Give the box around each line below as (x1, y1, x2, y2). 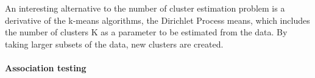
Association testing (5, 61, 87, 74)
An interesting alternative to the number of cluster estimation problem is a (5, 2, 285, 14)
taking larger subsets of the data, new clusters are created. (5, 37, 224, 50)
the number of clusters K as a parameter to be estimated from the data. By (5, 26, 288, 38)
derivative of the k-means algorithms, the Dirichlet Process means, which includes (5, 13, 310, 26)
